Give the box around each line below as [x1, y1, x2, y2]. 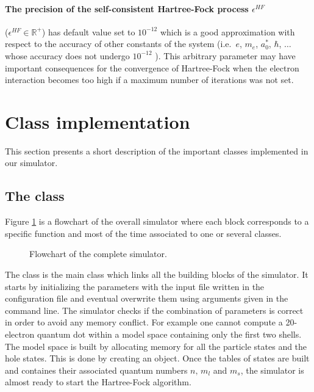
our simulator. [5, 156, 58, 169]
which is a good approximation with [160, 25, 295, 38]
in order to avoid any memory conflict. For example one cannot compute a [5, 316, 283, 328]
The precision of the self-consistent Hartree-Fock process [5, 2, 249, 15]
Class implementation [5, 109, 190, 134]
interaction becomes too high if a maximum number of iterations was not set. [5, 73, 294, 86]
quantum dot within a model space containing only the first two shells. [37, 328, 302, 341]
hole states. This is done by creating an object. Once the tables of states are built [5, 352, 310, 365]
